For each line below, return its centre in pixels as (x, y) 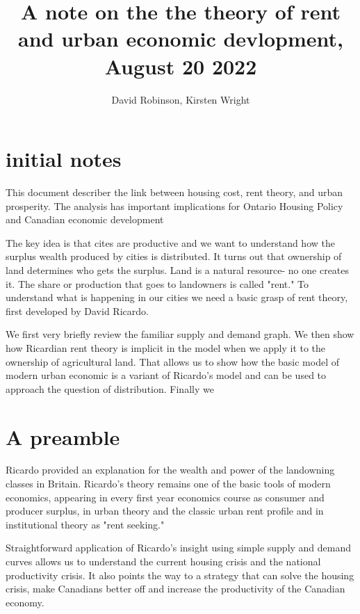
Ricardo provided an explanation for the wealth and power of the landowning (170, 470)
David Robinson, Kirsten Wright (181, 99)
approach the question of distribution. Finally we (110, 388)
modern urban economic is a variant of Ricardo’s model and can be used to (166, 375)
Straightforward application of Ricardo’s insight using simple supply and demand (179, 548)
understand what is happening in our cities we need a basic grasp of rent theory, (177, 297)
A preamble (63, 436)
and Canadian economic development (85, 219)
